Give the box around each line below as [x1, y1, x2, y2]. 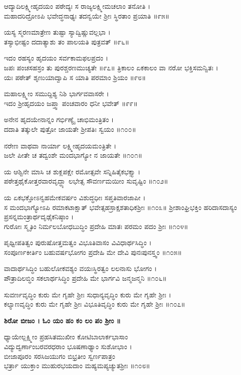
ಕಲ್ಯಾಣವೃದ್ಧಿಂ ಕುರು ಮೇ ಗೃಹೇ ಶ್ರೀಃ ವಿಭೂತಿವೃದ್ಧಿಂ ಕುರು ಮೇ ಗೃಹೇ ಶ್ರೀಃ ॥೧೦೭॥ [4, 299, 185, 309]
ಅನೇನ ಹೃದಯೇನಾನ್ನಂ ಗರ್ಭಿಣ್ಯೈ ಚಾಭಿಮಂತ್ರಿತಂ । [4, 114, 114, 125]
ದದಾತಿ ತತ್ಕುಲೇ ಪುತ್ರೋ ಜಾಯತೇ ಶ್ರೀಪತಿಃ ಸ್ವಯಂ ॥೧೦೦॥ [4, 124, 136, 134]
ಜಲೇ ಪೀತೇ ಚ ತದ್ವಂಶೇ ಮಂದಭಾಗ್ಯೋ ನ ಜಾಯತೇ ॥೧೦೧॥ [4, 150, 142, 160]
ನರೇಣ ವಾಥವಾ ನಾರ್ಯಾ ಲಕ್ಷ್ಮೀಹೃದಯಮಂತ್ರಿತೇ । [4, 140, 117, 150]
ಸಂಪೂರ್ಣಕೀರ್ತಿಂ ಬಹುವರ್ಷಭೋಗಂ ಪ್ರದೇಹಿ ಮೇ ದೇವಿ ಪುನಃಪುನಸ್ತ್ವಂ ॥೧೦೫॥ [4, 247, 182, 257]
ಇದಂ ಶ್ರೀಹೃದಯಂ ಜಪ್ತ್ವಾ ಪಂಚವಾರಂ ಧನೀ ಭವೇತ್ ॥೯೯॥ [4, 98, 138, 108]
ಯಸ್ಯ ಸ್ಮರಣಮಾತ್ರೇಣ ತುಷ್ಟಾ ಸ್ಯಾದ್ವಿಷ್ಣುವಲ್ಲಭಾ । [4, 27, 111, 37]
